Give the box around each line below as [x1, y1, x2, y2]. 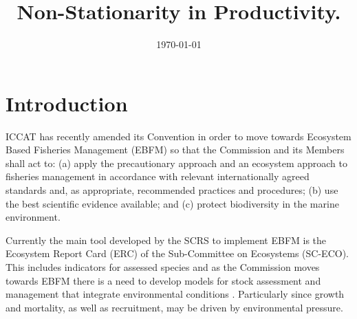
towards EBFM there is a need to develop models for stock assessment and [6, 273, 321, 287]
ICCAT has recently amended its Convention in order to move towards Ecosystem [6, 129, 351, 143]
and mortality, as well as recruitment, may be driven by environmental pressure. [6, 300, 343, 314]
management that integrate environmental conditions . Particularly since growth [6, 287, 345, 301]
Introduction [6, 89, 128, 117]
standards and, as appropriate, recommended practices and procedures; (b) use [6, 183, 338, 197]
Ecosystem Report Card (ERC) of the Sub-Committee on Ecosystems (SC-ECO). [6, 246, 349, 261]
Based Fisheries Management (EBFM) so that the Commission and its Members [6, 142, 345, 157]
